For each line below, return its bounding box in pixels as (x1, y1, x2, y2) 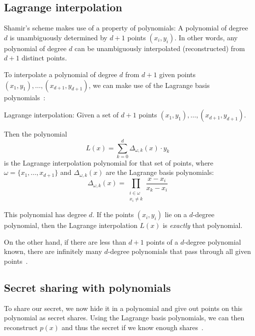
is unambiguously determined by (9, 32, 108, 42)
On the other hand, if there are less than (4, 236, 126, 247)
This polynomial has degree (4, 209, 87, 220)
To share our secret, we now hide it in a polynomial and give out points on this (4, 303, 243, 313)
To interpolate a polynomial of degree (4, 69, 117, 79)
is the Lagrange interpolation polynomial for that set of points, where (4, 157, 214, 168)
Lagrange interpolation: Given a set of (4, 110, 119, 120)
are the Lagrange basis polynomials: (106, 167, 214, 177)
